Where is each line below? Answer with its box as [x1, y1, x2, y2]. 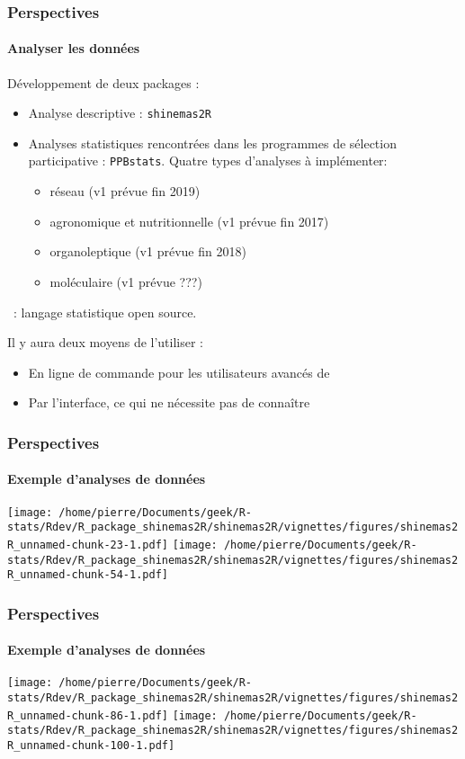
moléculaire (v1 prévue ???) [49, 272, 202, 290]
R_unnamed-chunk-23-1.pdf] [7, 538, 168, 551]
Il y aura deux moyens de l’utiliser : [7, 333, 204, 352]
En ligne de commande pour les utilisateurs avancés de [28, 362, 330, 381]
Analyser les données [7, 39, 140, 58]
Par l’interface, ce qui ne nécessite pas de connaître [28, 393, 310, 412]
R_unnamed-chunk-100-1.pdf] [7, 739, 175, 753]
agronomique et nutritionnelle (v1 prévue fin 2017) [49, 211, 329, 230]
